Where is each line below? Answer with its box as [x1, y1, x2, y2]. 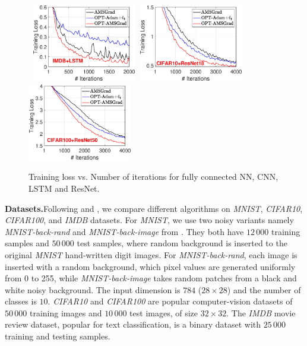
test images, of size [129, 306, 198, 319]
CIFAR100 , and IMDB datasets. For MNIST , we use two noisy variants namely [5, 214, 294, 226]
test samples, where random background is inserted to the [77, 237, 287, 249]
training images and [29, 306, 102, 319]
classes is [5, 295, 37, 307]
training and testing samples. [5, 330, 110, 342]
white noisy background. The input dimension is [5, 283, 181, 296]
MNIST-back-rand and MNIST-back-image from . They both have [5, 225, 244, 237]
